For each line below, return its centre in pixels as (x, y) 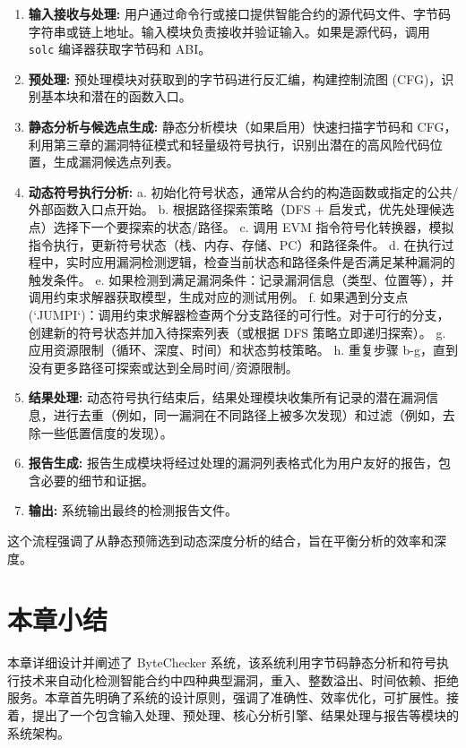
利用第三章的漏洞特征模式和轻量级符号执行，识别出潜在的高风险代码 (229, 144)
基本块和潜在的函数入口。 (116, 96)
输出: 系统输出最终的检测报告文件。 (133, 510)
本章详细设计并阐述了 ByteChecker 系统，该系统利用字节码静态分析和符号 (222, 662)
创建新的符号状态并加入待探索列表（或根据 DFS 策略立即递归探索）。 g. (237, 332)
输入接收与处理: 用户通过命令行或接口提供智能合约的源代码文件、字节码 (239, 13)
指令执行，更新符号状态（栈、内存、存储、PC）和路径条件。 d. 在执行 (235, 244)
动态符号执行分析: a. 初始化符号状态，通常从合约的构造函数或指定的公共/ (243, 191)
